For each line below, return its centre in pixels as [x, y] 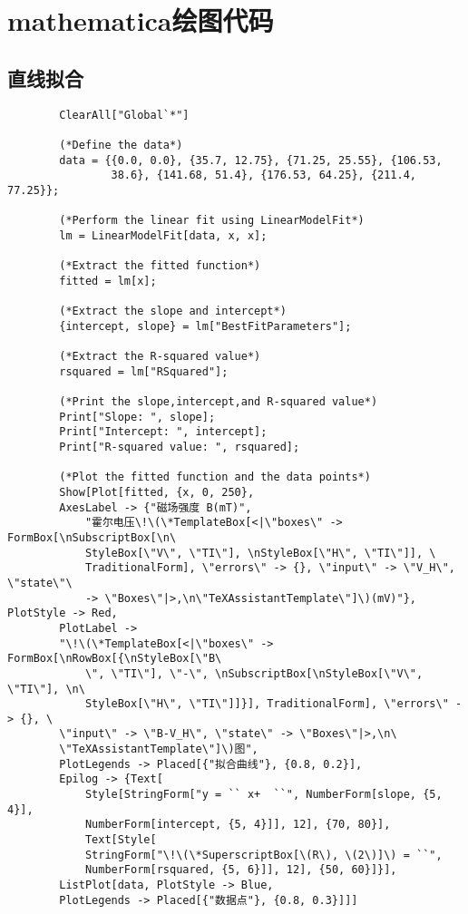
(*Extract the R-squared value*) [160, 357]
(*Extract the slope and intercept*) [173, 311]
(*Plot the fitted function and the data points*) [215, 477]
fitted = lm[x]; [108, 281]
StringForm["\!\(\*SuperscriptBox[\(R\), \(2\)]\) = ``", [263, 855]
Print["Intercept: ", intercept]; [163, 432]
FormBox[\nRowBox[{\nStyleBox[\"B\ [115, 659]
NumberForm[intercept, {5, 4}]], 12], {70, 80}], [238, 825]
